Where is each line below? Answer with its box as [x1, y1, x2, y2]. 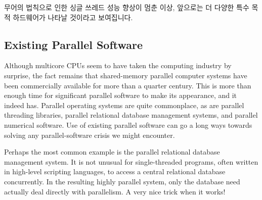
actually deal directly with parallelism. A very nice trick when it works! [4, 186, 226, 196]
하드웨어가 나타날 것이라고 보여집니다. [13, 12, 133, 22]
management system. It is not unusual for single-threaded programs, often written [4, 156, 258, 167]
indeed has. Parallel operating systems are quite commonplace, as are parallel [4, 99, 244, 110]
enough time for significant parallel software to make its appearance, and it [4, 90, 237, 101]
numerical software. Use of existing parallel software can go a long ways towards [4, 119, 252, 130]
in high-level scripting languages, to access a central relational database [4, 166, 226, 177]
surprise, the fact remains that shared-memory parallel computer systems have [4, 70, 247, 80]
